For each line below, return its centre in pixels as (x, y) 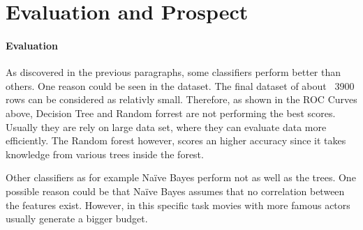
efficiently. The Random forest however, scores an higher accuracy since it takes (176, 140)
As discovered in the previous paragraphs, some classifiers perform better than (173, 72)
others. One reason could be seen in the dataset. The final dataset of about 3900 (180, 85)
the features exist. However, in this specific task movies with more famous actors (178, 205)
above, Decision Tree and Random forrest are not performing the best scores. (171, 113)
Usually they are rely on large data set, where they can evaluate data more (166, 127)
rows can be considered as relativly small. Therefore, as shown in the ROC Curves (181, 99)
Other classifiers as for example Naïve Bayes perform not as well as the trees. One (181, 177)
